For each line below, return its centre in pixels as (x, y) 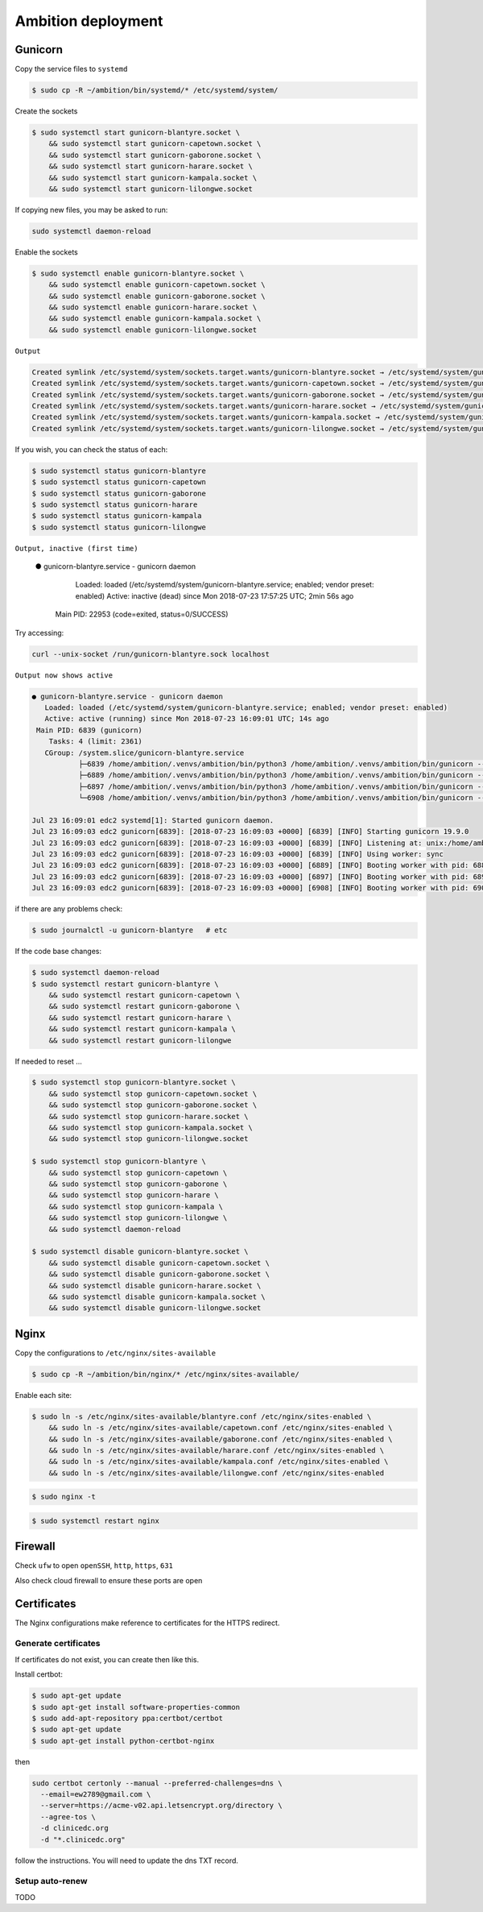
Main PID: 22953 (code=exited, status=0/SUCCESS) (142, 614)
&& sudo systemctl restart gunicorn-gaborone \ (144, 1006)
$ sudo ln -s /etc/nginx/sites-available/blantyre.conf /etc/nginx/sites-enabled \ (202, 1416)
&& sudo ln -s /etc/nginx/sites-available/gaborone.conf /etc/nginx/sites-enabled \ (221, 1439)
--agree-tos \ (68, 1817)
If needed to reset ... (48, 1061)
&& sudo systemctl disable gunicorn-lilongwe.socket (155, 1308)
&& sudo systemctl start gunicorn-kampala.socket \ (153, 178)
